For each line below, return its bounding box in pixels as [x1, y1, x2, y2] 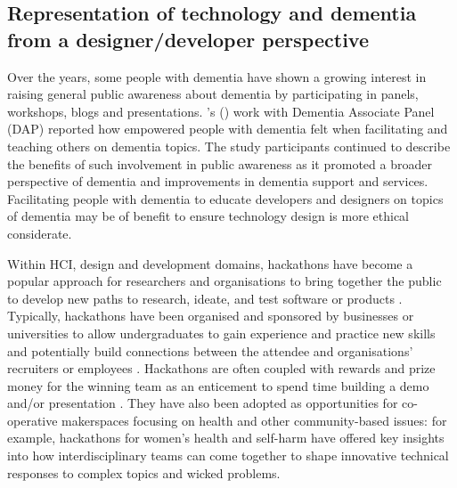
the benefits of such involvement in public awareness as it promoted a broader [7, 154, 432, 173]
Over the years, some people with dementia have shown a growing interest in [7, 67, 427, 85]
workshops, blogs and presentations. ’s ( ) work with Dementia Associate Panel [7, 102, 435, 120]
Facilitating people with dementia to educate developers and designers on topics [7, 189, 444, 207]
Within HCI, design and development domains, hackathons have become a [7, 254, 413, 272]
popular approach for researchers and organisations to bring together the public [7, 272, 442, 290]
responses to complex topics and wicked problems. [7, 463, 281, 482]
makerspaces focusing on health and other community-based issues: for [61, 411, 447, 429]
